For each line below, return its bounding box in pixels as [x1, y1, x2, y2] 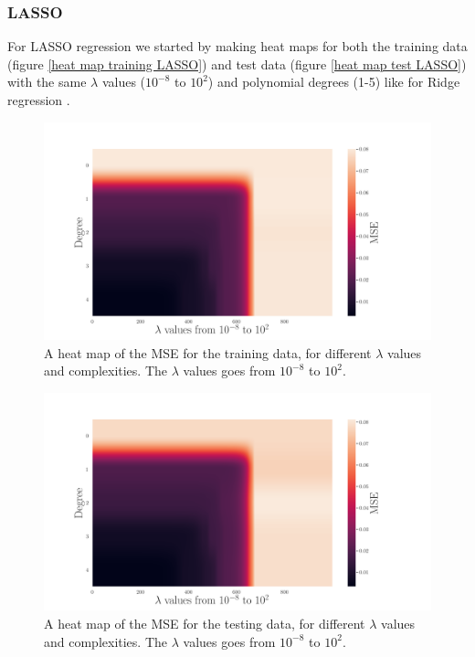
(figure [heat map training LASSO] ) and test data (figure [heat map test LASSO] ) [7, 54, 467, 73]
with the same [7, 72, 87, 91]
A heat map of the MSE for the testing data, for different [44, 613, 365, 632]
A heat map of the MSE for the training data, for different [44, 343, 372, 362]
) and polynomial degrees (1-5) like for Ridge [207, 72, 460, 91]
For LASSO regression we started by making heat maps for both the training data [7, 37, 468, 56]
